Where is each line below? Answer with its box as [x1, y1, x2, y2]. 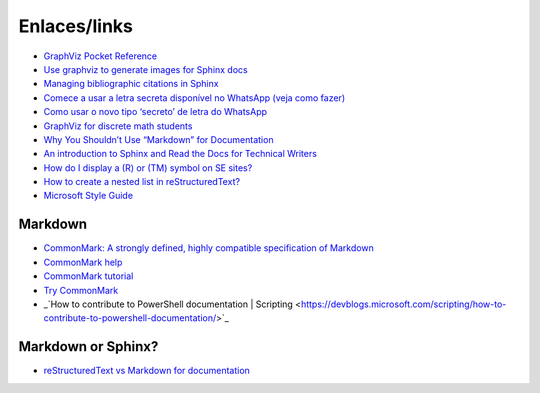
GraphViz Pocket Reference [43, 50, 158, 62]
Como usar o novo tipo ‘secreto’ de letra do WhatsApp [43, 106, 268, 118]
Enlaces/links [18, 15, 134, 37]
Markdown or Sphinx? [18, 338, 159, 355]
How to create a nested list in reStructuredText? [43, 176, 240, 188]
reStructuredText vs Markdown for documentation [43, 365, 250, 377]
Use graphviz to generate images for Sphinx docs [43, 63, 249, 75]
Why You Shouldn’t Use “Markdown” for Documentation [43, 133, 274, 145]
